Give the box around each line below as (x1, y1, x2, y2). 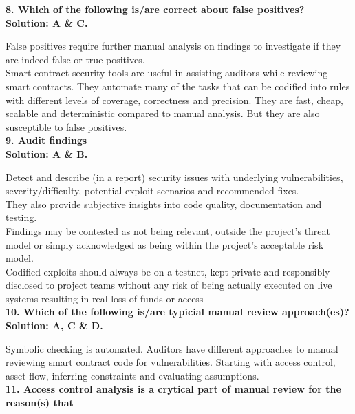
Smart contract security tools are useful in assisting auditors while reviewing (6, 65, 328, 80)
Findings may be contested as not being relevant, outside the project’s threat (6, 223, 331, 238)
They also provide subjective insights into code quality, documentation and (6, 196, 322, 211)
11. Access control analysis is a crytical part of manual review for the (6, 382, 341, 396)
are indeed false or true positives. (6, 52, 145, 66)
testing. (6, 210, 37, 225)
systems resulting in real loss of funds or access (6, 291, 204, 305)
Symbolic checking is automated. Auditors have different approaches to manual (6, 341, 338, 355)
